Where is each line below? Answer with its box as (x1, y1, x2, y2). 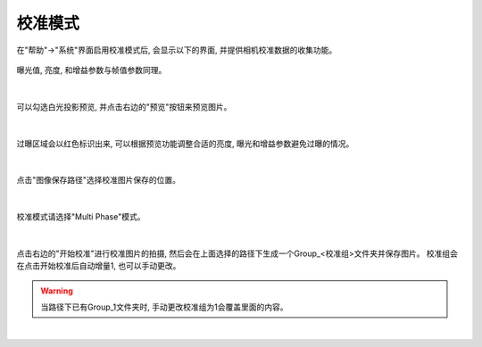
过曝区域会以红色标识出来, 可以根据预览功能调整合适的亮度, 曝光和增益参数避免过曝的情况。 (16, 138, 354, 149)
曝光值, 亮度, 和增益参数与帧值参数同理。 (16, 64, 167, 75)
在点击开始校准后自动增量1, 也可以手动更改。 (16, 260, 181, 271)
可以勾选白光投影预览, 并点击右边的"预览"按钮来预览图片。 (16, 101, 232, 112)
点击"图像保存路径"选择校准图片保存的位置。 (16, 175, 181, 186)
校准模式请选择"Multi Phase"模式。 (16, 211, 145, 222)
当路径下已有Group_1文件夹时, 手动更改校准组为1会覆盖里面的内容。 (40, 302, 288, 312)
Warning (40, 285, 73, 296)
